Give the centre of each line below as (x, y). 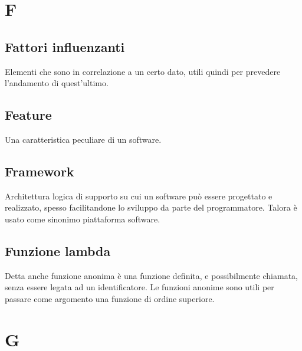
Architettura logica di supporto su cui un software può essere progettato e (139, 196)
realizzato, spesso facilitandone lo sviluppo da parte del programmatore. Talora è (151, 207)
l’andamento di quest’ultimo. (57, 83)
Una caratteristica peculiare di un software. (83, 139)
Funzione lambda (58, 250)
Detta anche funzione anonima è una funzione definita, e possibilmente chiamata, (151, 275)
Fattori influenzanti (65, 46)
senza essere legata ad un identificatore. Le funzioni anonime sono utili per (139, 287)
